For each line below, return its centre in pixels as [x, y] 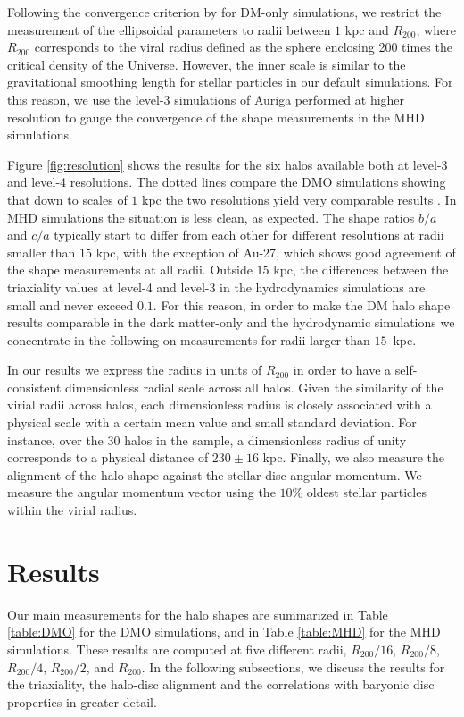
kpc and [367, 29]
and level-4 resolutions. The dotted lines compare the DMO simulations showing [227, 182]
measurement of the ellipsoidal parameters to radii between [169, 29]
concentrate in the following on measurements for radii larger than [189, 339]
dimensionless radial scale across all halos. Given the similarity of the [254, 387]
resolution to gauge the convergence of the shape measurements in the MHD [216, 117]
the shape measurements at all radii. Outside [130, 270]
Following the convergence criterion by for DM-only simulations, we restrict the [224, 12]
